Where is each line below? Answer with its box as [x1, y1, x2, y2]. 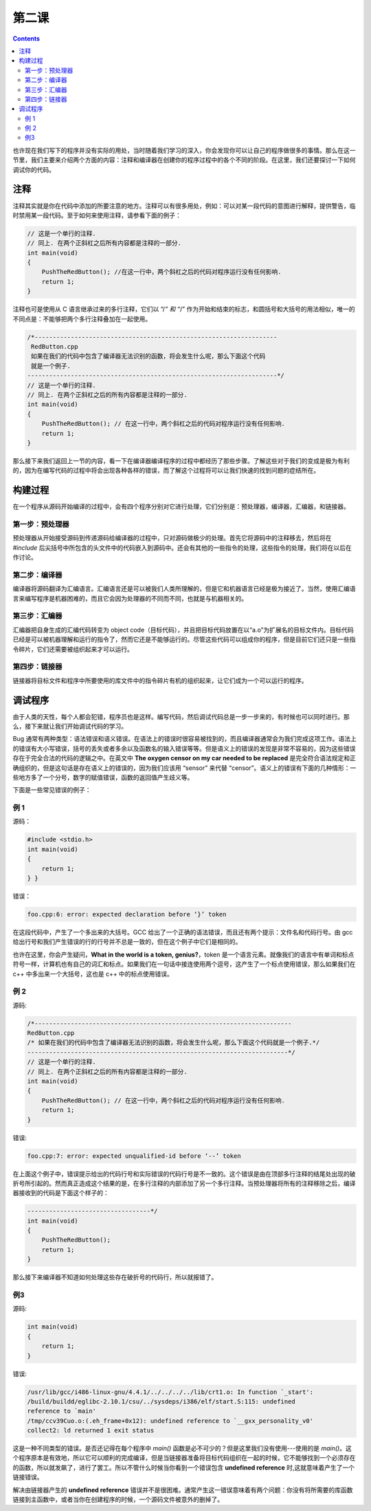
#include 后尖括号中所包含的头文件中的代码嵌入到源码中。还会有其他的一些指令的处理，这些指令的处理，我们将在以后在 [12, 544, 352, 552]
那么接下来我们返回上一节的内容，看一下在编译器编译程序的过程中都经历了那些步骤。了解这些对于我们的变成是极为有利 [12, 456, 350, 464]
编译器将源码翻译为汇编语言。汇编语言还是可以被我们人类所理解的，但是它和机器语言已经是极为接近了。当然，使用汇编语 [12, 585, 356, 593]
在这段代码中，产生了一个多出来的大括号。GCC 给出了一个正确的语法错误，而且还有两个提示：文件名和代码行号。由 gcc [12, 928, 353, 936]
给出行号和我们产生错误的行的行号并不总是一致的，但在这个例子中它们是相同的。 [12, 938, 242, 946]
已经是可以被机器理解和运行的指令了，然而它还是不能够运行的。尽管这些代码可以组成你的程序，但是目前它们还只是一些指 [12, 635, 356, 643]
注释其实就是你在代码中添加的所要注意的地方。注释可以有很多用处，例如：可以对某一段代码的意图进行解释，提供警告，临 [12, 202, 356, 210]
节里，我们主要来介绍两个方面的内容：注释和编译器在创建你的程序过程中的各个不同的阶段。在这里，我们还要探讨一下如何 [12, 156, 356, 164]
